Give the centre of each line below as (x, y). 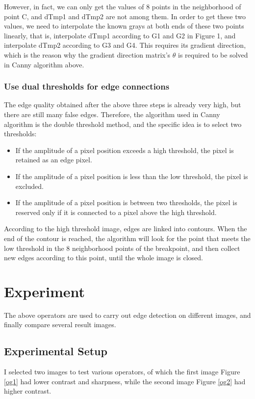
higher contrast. (28, 391)
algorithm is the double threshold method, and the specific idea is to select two (123, 124)
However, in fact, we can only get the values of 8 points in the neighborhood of (123, 6)
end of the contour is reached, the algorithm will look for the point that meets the (127, 238)
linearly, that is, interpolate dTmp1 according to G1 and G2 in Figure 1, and (120, 35)
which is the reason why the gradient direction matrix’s (87, 54)
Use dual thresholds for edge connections (87, 86)
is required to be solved (213, 54)
